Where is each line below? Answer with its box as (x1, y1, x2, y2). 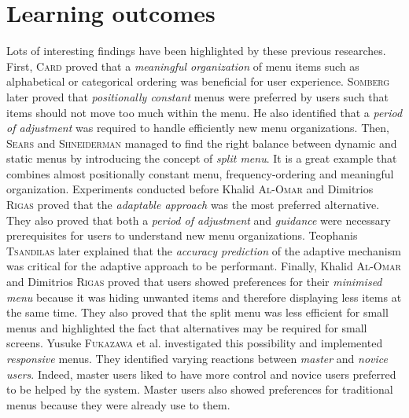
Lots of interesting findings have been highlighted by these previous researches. (6, 42, 386, 59)
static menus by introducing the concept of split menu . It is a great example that (6, 150, 397, 167)
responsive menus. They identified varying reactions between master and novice (6, 350, 389, 366)
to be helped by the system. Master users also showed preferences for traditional (6, 381, 393, 398)
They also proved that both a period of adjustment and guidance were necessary (6, 211, 391, 228)
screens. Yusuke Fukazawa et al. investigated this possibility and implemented (6, 335, 383, 351)
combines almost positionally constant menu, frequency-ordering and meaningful (6, 165, 394, 181)
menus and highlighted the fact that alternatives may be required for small (6, 319, 367, 335)
